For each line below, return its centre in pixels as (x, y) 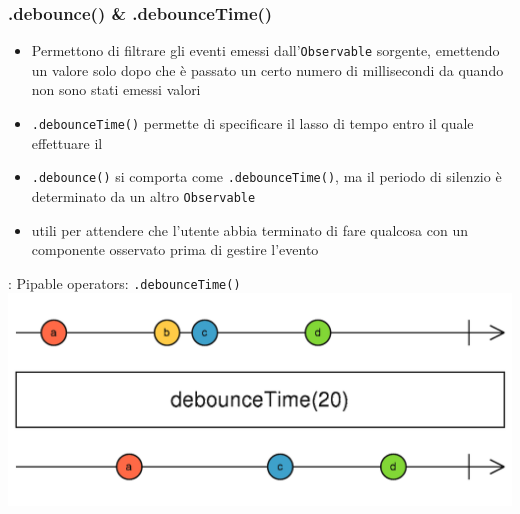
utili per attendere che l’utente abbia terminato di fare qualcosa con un (249, 229)
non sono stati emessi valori (116, 89)
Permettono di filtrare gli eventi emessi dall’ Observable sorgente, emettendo (265, 50)
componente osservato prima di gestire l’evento (175, 249)
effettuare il (67, 142)
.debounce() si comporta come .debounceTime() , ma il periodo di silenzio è (266, 176)
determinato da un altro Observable (143, 195)
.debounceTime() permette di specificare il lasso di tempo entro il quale (252, 123)
